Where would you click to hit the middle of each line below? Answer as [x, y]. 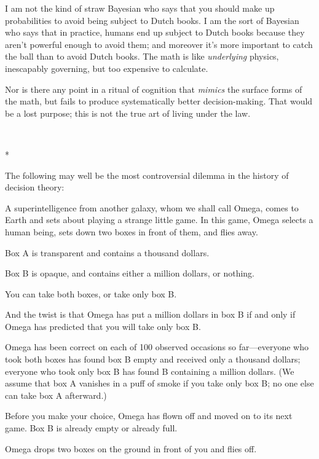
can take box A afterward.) [56, 395]
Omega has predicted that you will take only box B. [103, 326]
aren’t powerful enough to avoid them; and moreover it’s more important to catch [159, 44]
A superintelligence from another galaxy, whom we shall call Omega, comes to [152, 207]
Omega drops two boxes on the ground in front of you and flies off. [131, 448]
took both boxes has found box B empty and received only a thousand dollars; [153, 359]
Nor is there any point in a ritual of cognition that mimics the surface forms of [154, 89]
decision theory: [35, 187]
